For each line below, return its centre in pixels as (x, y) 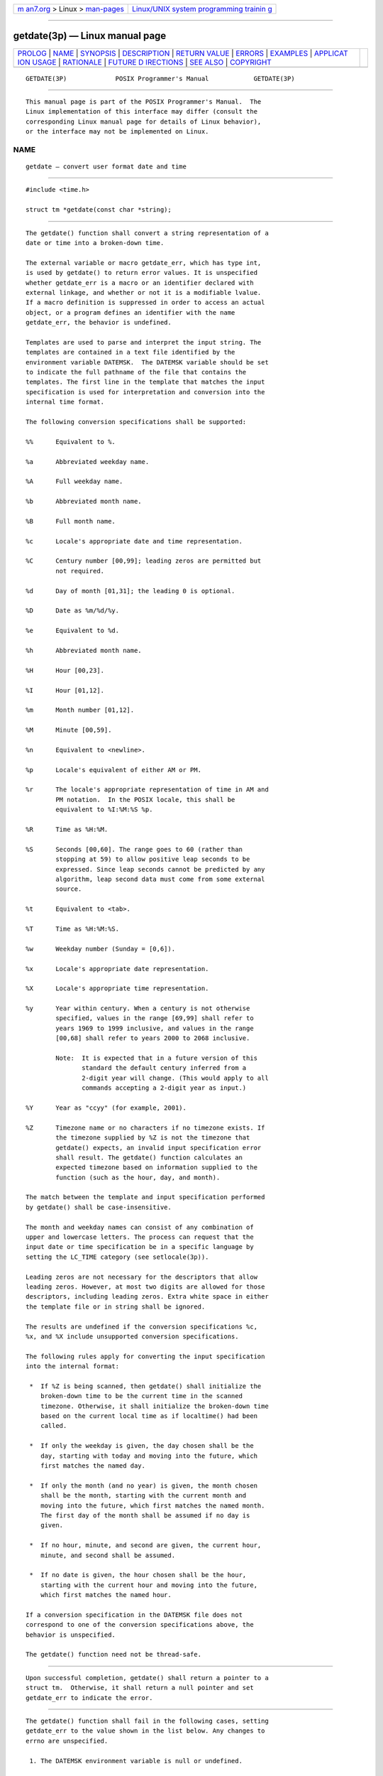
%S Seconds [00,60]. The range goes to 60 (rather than (134, 849)
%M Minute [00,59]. (69, 730)
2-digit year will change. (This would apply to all (175, 1078)
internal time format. (65, 402)
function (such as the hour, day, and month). (138, 1177)
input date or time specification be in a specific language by (140, 1247)
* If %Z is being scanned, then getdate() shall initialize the (145, 1386)
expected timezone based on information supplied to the (157, 1168)
